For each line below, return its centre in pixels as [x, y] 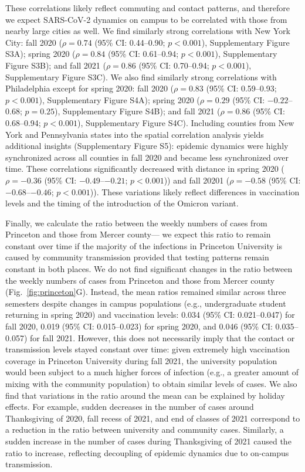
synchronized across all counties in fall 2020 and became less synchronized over [147, 157]
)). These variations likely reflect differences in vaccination [195, 191]
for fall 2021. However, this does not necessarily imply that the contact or [162, 337]
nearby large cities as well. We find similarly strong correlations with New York [148, 31]
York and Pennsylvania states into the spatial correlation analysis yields [135, 134]
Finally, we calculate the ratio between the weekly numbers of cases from [136, 223]
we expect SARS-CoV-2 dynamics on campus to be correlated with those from [146, 19]
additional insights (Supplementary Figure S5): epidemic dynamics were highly [147, 146]
